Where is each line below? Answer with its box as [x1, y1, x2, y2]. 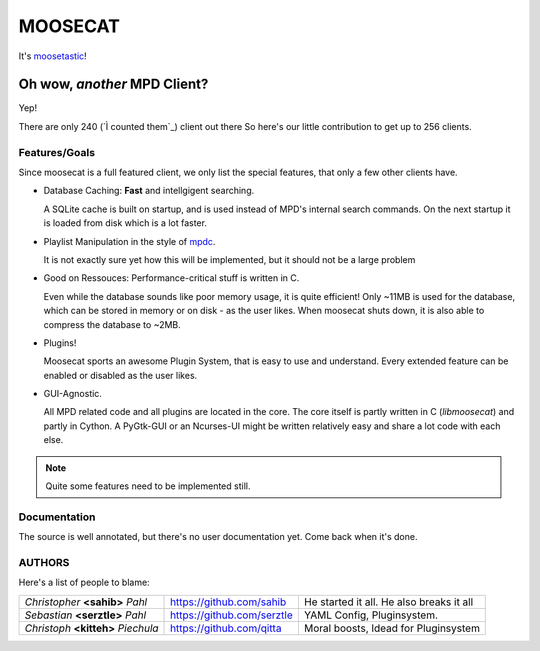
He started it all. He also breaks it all [303, 595, 474, 609]
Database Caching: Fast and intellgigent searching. [43, 185, 255, 197]
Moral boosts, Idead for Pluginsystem [303, 621, 480, 635]
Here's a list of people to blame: [18, 576, 150, 589]
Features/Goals [18, 145, 95, 159]
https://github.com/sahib [170, 595, 287, 609]
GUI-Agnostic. [43, 388, 102, 400]
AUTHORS [18, 555, 70, 569]
